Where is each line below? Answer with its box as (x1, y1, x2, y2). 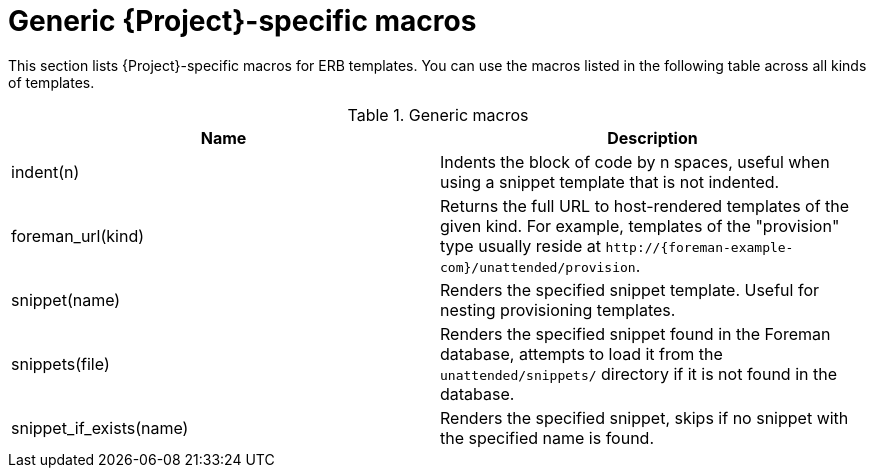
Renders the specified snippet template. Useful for (440, 279, 819, 300)
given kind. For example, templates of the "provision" (440, 215, 840, 236)
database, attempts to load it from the (440, 343, 723, 364)
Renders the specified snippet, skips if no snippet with (440, 407, 849, 428)
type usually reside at (440, 235, 602, 256)
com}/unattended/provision (440, 259, 636, 275)
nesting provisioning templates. (440, 299, 676, 320)
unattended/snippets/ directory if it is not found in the (440, 363, 837, 384)
